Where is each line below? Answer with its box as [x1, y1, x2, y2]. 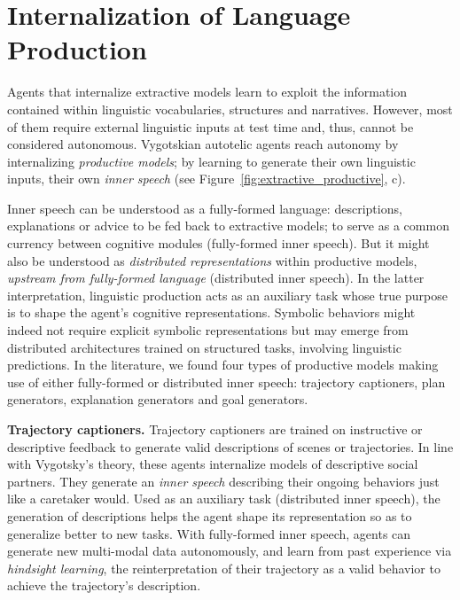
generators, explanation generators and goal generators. [7, 390, 308, 409]
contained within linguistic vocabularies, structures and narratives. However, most [7, 99, 453, 118]
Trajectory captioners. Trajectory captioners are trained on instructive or [7, 420, 423, 438]
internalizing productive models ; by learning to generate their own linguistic [7, 152, 416, 170]
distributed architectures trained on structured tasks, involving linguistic [7, 338, 402, 356]
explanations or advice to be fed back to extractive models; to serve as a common [7, 216, 449, 235]
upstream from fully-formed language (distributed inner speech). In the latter [7, 269, 425, 287]
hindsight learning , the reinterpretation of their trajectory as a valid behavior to [7, 558, 441, 577]
